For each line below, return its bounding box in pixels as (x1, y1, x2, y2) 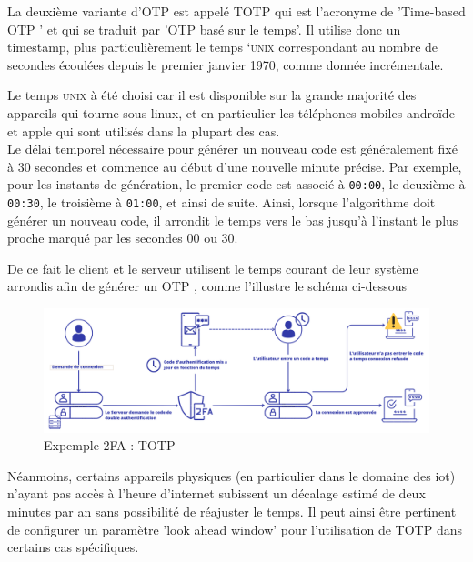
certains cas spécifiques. (7, 537, 139, 557)
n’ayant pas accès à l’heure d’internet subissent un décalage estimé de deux (7, 484, 426, 503)
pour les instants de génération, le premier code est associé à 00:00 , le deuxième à (7, 175, 466, 194)
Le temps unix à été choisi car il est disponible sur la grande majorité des (7, 85, 417, 105)
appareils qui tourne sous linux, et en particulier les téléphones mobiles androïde (7, 103, 455, 122)
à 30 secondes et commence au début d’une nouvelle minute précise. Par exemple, (7, 156, 462, 176)
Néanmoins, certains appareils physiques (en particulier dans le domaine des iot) (7, 466, 456, 485)
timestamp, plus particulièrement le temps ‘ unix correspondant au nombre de (7, 37, 438, 56)
